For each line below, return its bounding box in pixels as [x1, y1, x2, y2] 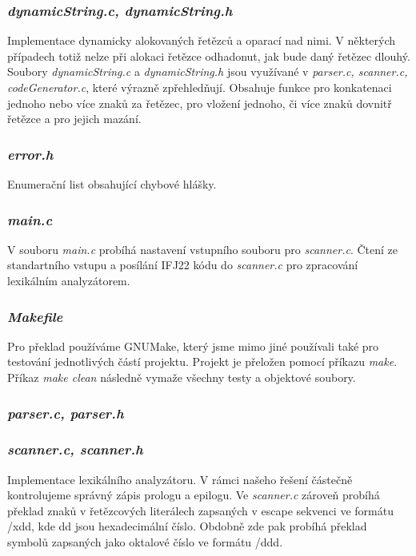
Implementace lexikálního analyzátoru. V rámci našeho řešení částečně [7, 471, 353, 487]
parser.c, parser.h [7, 403, 124, 423]
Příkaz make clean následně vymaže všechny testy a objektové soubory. [7, 369, 356, 385]
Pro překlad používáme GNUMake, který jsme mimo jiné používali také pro [7, 337, 379, 354]
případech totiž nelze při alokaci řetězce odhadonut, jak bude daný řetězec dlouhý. [7, 47, 410, 64]
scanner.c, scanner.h [7, 439, 143, 459]
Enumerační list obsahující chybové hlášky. [7, 176, 217, 192]
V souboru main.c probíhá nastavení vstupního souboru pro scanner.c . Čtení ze [7, 240, 398, 257]
